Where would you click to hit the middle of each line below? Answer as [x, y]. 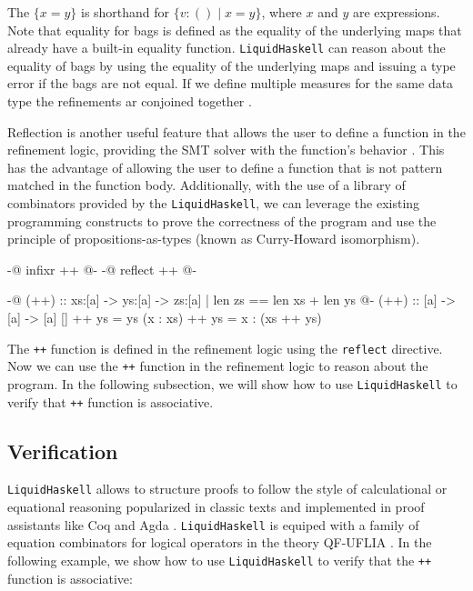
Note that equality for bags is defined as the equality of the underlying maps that [235, 30]
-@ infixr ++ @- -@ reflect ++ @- [102, 269]
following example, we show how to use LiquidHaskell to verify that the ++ [220, 560]
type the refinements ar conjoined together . [130, 101]
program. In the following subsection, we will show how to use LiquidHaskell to [232, 383]
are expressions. [396, 12]
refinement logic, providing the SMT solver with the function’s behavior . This [226, 150]
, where [282, 12]
